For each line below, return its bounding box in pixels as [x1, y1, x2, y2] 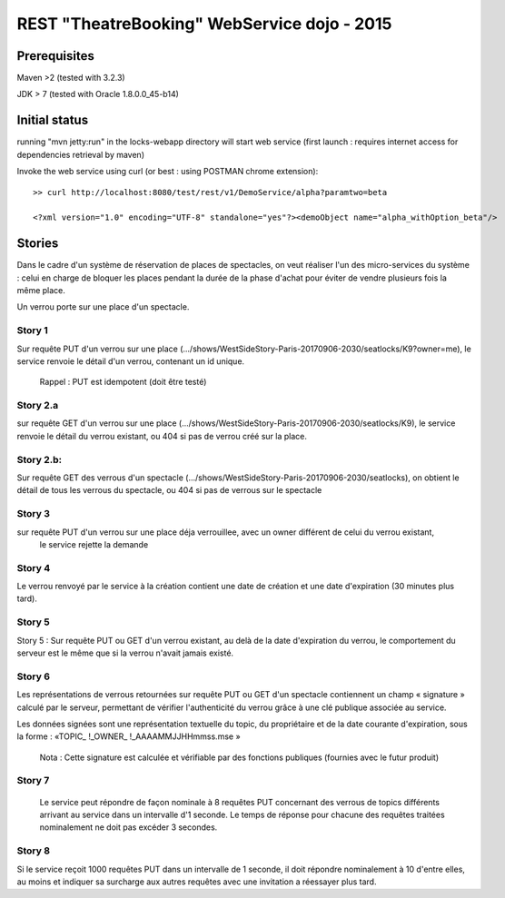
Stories [16, 236, 59, 252]
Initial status [16, 113, 89, 128]
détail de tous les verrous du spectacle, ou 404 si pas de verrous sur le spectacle [16, 485, 322, 496]
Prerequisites [16, 48, 94, 64]
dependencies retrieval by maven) [16, 149, 145, 160]
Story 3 [16, 508, 50, 520]
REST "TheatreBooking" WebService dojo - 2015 [16, 14, 392, 34]
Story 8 [16, 844, 50, 857]
